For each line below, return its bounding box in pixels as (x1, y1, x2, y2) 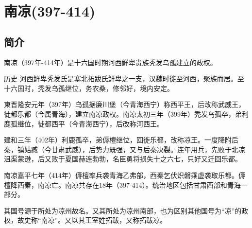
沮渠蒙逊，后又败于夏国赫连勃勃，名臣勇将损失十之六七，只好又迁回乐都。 (4, 154, 242, 164)
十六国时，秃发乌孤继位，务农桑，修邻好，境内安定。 (4, 83, 174, 93)
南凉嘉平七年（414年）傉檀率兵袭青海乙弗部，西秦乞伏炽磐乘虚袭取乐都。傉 (4, 170, 245, 180)
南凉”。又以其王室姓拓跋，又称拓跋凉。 (41, 215, 167, 225)
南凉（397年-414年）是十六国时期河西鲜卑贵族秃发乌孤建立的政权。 (4, 57, 217, 67)
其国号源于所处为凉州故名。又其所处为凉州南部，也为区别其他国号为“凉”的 (4, 205, 242, 215)
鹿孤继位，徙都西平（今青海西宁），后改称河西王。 (4, 118, 164, 128)
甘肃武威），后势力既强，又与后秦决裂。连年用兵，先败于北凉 (51, 144, 245, 154)
